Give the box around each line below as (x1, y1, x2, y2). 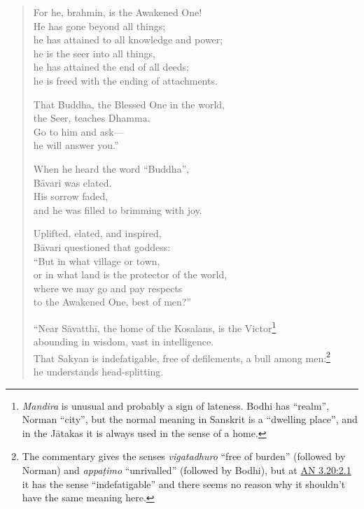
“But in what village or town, (33, 253, 160, 268)
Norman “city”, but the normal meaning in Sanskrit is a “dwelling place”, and (22, 412, 358, 426)
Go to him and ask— (33, 124, 124, 138)
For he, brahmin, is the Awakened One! (33, 5, 202, 19)
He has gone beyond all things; (33, 18, 166, 33)
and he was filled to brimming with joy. (33, 202, 202, 217)
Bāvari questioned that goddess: (33, 239, 171, 254)
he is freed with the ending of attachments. (33, 73, 218, 87)
